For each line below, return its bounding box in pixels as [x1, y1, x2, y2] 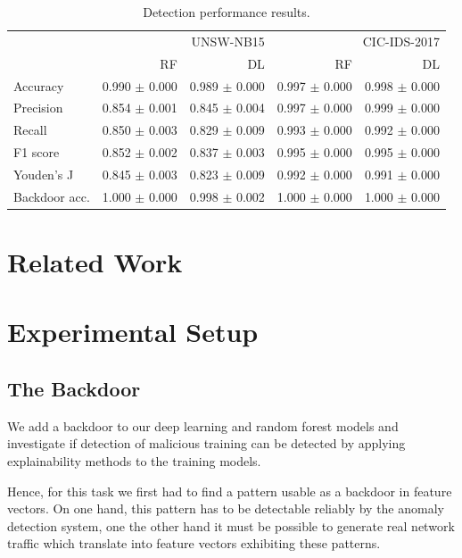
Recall [13, 121, 47, 139]
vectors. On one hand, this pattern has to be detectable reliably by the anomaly [7, 499, 444, 518]
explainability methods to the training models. [7, 451, 261, 470]
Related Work [7, 244, 183, 280]
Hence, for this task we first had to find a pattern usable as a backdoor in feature [7, 481, 452, 500]
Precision [13, 98, 63, 117]
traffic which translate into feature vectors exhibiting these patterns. [7, 534, 381, 553]
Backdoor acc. [13, 187, 90, 205]
